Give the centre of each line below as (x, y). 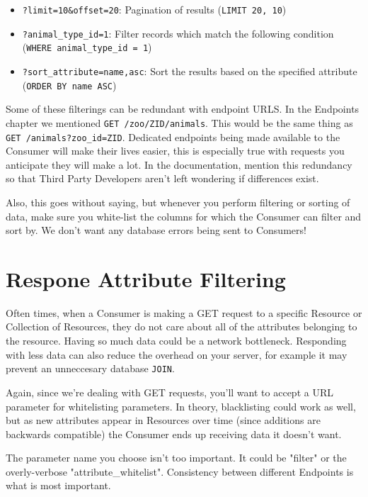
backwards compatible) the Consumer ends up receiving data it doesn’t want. (174, 434)
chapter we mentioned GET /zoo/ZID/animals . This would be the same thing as (179, 122)
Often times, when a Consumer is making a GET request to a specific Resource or (184, 312)
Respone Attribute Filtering (146, 278)
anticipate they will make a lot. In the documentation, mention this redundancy (179, 164)
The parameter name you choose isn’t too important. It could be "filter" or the (176, 458)
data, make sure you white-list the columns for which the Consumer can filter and (184, 216)
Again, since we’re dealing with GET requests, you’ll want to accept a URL (169, 392)
